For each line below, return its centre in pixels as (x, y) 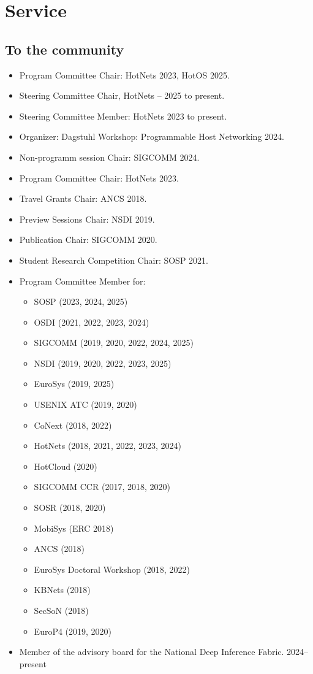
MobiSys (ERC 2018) (74, 528)
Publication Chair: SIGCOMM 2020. (88, 239)
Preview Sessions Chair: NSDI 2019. (87, 219)
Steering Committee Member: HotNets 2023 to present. (123, 116)
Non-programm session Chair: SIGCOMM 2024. (109, 157)
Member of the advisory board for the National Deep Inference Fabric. (152, 652)
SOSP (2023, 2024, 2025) (81, 301)
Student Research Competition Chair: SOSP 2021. (114, 260)
